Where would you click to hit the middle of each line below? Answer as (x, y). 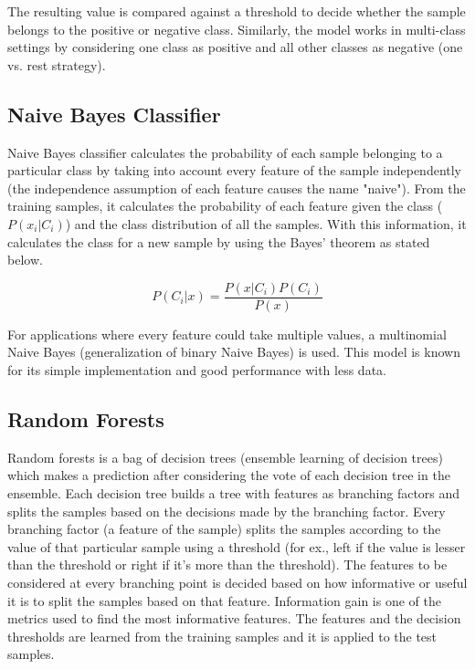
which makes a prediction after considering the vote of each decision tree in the (229, 475)
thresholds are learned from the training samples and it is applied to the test (222, 636)
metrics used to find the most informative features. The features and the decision (234, 618)
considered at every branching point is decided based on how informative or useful (237, 582)
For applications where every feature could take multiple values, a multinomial (227, 334)
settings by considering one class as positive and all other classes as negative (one (235, 47)
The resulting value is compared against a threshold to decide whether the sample (237, 11)
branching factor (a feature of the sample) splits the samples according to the (224, 529)
